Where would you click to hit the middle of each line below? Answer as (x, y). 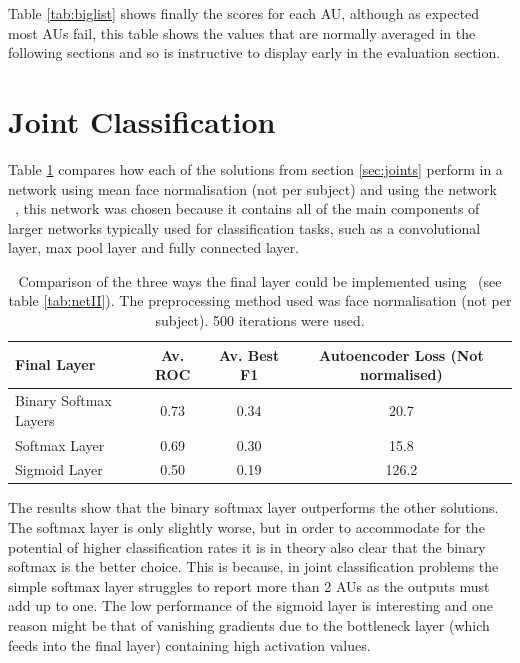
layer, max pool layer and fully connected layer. (154, 247)
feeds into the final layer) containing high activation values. (189, 644)
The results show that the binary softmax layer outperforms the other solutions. (253, 507)
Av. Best (249, 354)
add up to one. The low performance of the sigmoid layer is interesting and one (250, 605)
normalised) (401, 374)
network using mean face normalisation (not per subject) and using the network (252, 188)
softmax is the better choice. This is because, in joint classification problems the (253, 566)
